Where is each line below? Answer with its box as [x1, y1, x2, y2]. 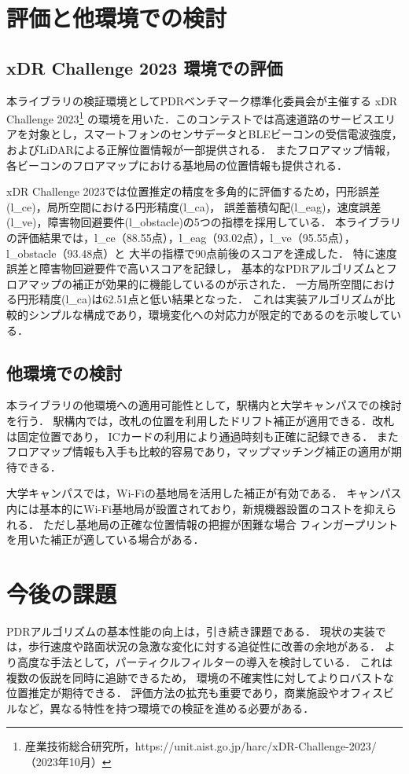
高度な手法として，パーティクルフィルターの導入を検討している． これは [17, 654, 393, 669]
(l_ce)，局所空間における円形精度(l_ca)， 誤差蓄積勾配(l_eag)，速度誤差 [6, 198, 381, 215]
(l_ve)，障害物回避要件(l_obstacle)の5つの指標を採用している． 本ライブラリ [6, 214, 402, 230]
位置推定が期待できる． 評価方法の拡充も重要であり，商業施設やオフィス [6, 684, 383, 701]
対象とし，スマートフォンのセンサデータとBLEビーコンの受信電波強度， [28, 126, 403, 142]
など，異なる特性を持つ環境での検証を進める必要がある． [17, 699, 315, 716]
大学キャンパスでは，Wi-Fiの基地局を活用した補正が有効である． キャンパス [6, 485, 402, 501]
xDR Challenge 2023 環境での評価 [6, 55, 283, 79]
